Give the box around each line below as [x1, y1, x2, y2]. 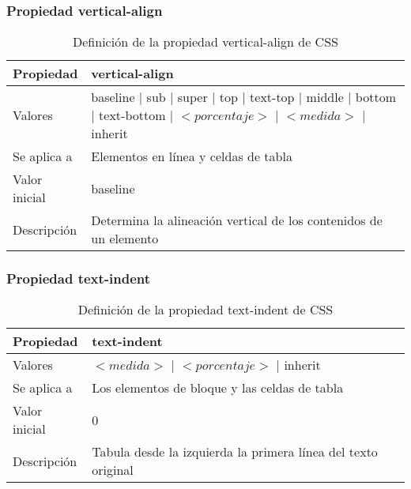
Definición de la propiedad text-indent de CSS [77, 300, 334, 319]
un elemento [91, 229, 159, 248]
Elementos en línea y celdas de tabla [91, 147, 292, 166]
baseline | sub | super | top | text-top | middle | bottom [91, 88, 396, 107]
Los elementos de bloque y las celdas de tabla [92, 378, 344, 397]
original [92, 461, 134, 480]
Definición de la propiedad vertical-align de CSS [73, 32, 338, 51]
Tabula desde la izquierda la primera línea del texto [92, 442, 378, 461]
